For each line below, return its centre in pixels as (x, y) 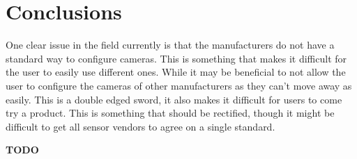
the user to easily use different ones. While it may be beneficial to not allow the (176, 72)
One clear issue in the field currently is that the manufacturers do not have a (170, 45)
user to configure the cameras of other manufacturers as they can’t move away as (179, 85)
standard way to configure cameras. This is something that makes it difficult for (176, 58)
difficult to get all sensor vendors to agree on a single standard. (140, 126)
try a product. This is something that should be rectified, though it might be (170, 113)
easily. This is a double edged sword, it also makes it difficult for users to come (174, 99)
